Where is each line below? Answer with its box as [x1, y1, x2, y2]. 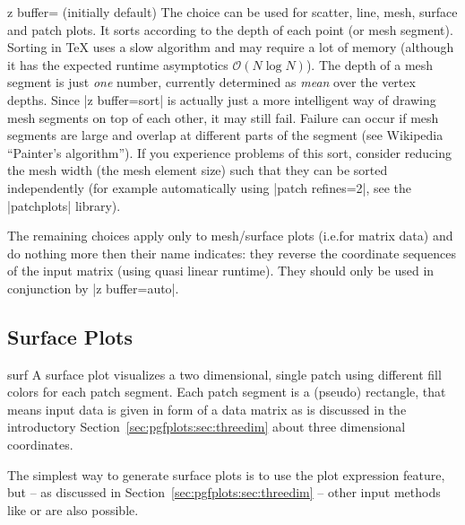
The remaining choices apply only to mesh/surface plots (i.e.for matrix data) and [7, 226, 453, 245]
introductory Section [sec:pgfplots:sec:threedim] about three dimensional [7, 417, 406, 436]
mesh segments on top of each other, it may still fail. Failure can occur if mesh [7, 108, 439, 127]
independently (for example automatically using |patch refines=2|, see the [7, 178, 412, 197]
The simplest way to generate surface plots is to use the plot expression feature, [7, 465, 445, 484]
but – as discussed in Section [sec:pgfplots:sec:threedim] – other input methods [7, 483, 441, 502]
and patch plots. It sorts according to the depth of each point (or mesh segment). [7, 20, 453, 39]
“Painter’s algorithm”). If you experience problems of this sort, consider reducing [7, 143, 452, 162]
